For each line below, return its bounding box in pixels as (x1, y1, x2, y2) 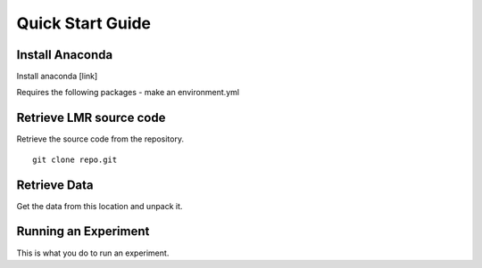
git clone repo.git (32, 154, 118, 165)
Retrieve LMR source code (16, 110, 166, 126)
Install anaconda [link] (16, 71, 98, 82)
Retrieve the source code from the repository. (16, 134, 185, 144)
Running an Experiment (16, 223, 150, 240)
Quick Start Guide (16, 13, 152, 33)
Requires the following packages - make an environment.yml (16, 87, 240, 98)
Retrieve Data (16, 177, 94, 192)
